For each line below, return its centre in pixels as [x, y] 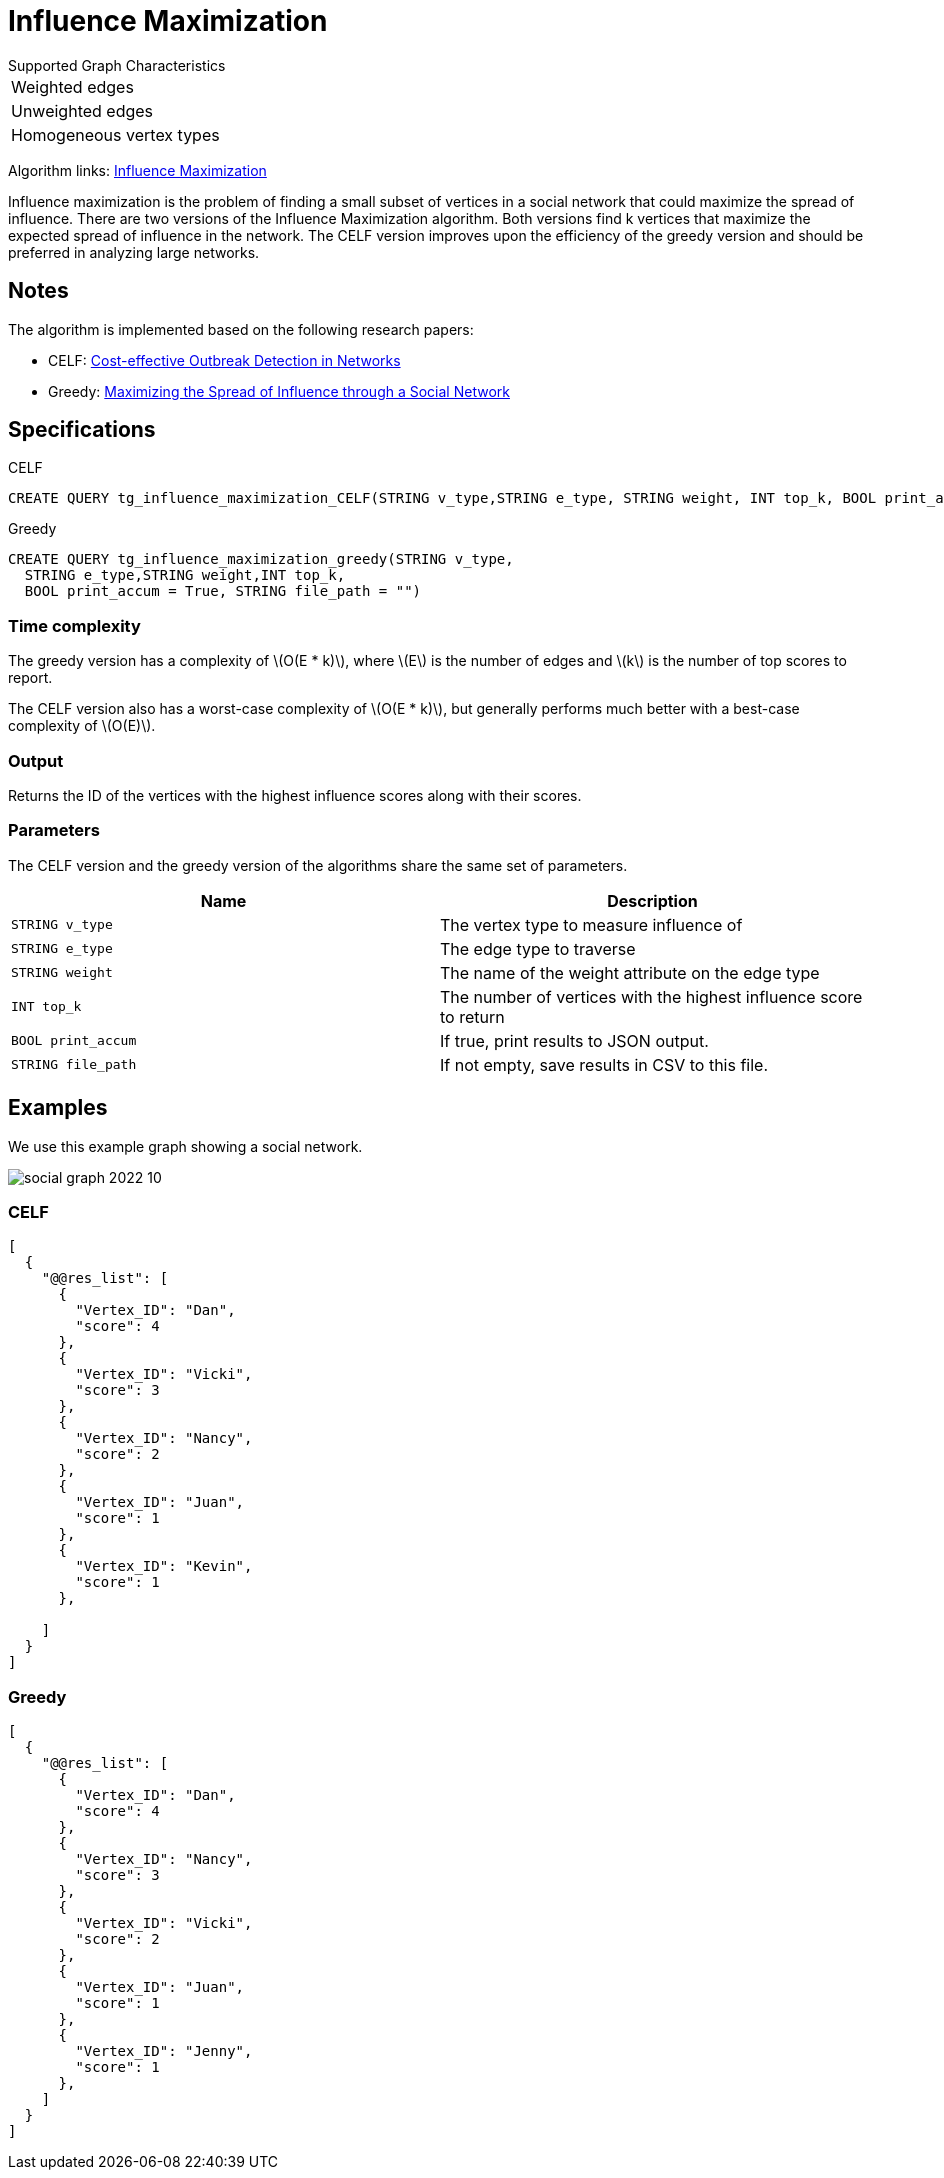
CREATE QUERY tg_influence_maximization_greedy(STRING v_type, [261, 559]
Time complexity [74, 625]
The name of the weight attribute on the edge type [630, 972]
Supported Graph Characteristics [117, 65]
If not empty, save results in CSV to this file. [604, 1064]
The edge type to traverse [538, 948]
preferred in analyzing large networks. [134, 252]
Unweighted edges [82, 110]
